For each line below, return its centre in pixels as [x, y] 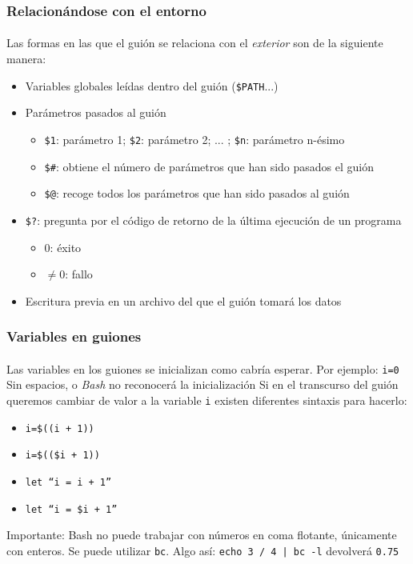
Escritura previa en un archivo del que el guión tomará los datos [183, 300]
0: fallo [76, 274]
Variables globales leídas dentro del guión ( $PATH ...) [152, 85]
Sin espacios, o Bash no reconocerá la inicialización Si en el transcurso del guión [202, 384]
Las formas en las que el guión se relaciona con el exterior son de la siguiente [195, 43]
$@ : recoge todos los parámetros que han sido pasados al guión [197, 193]
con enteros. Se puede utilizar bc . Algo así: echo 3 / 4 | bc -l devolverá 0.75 [203, 550]
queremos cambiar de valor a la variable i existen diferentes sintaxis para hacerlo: [207, 400]
